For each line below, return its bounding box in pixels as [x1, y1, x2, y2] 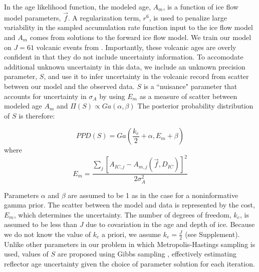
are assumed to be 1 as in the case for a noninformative [68, 189, 238, 200]
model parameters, [4, 12, 61, 22]
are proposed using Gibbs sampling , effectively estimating [57, 248, 236, 259]
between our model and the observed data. [4, 80, 135, 91]
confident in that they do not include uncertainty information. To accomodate [4, 51, 243, 62]
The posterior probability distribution [137, 100, 253, 111]
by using [99, 90, 125, 101]
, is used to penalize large [149, 12, 227, 22]
